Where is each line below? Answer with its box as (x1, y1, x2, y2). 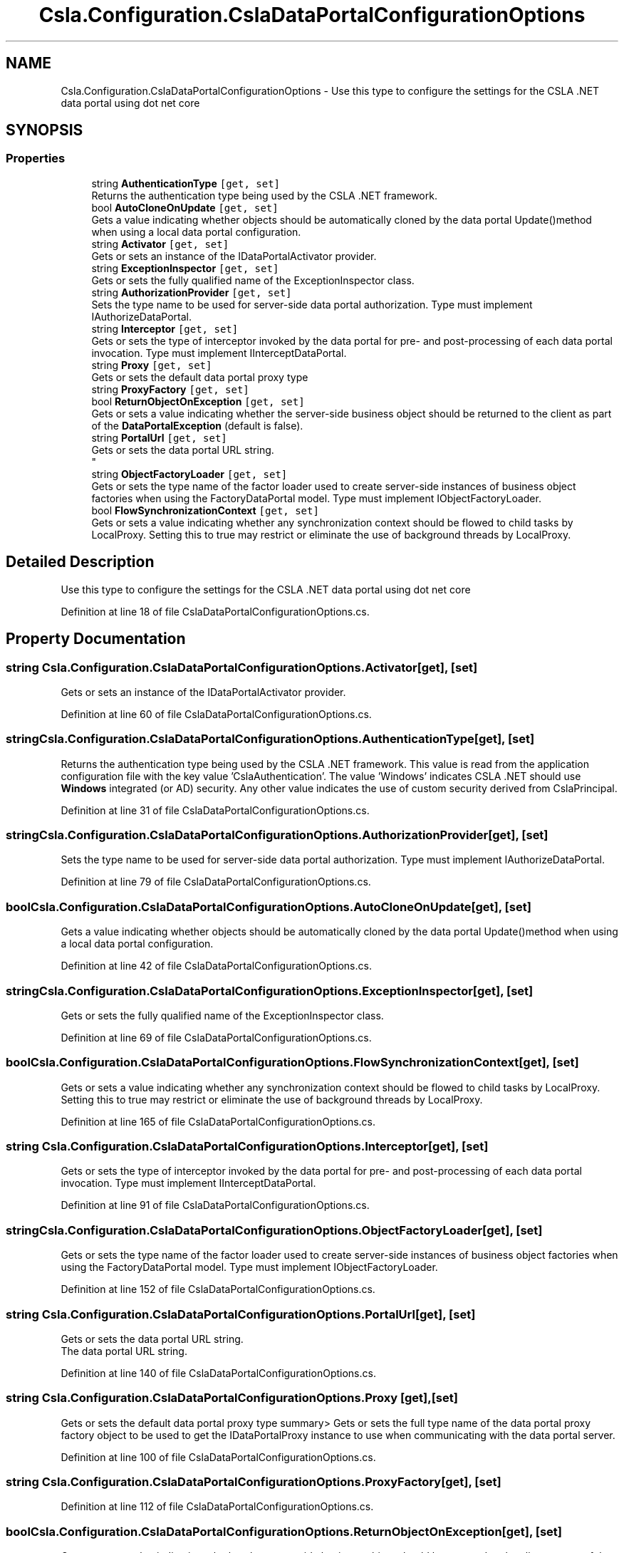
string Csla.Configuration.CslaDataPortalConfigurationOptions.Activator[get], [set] (6, 660, 478, 675)
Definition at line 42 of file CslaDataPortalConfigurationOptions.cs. (61, 960, 372, 972)
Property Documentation (6, 630, 186, 648)
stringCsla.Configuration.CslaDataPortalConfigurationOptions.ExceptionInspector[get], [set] (6, 983, 534, 998)
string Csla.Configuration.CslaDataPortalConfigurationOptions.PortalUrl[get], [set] (6, 1307, 476, 1321)
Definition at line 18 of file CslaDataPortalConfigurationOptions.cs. (61, 605, 370, 618)
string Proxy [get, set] (91, 358, 212, 371)
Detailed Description (6, 553, 155, 571)
